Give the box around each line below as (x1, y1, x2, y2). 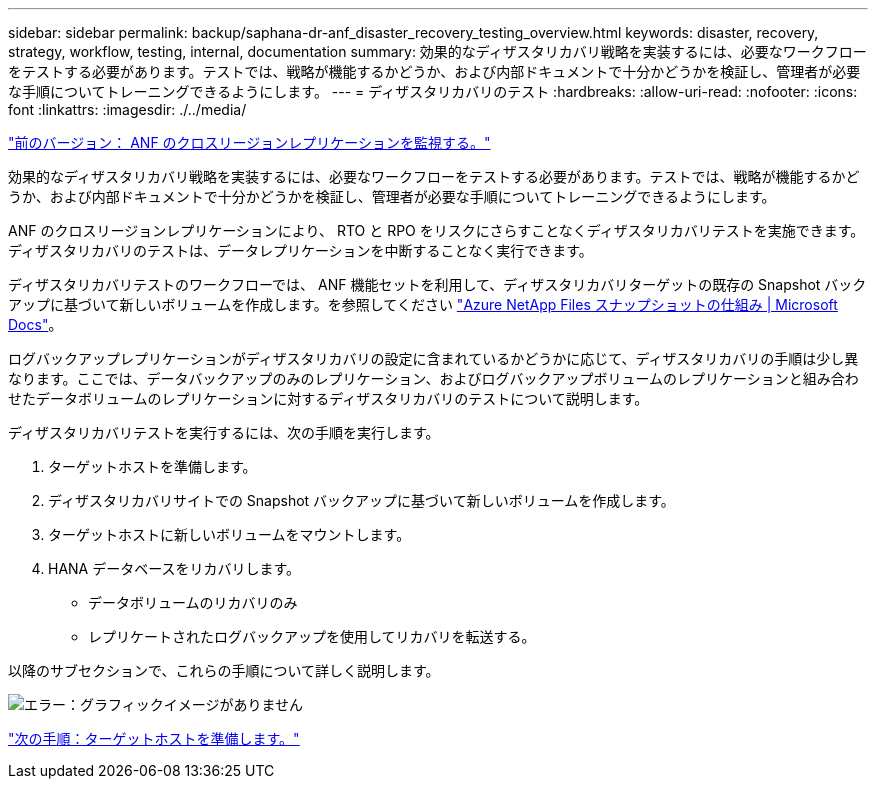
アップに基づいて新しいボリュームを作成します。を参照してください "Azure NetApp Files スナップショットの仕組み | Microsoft (8, 296, 838, 313)
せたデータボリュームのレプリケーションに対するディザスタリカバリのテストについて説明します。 (8, 390, 649, 407)
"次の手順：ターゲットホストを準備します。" (8, 730, 300, 747)
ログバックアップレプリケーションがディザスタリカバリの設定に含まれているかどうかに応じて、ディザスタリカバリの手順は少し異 (8, 350, 859, 367)
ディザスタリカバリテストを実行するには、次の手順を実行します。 (8, 424, 440, 441)
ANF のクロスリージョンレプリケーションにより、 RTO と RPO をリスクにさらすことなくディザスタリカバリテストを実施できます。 (8, 222, 865, 239)
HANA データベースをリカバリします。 (48, 560, 301, 577)
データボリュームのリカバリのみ (88, 594, 298, 611)
